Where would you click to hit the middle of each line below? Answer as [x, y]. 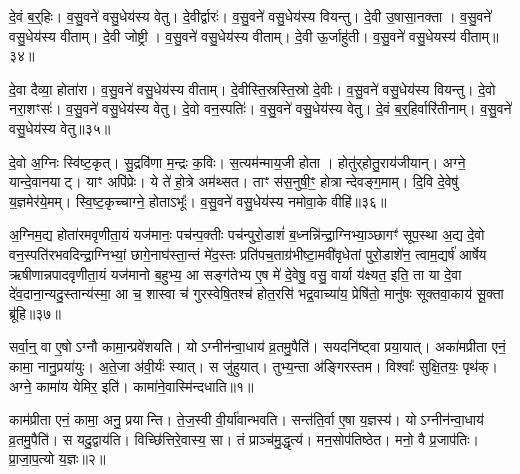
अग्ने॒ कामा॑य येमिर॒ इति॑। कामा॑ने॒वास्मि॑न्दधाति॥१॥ [131, 385]
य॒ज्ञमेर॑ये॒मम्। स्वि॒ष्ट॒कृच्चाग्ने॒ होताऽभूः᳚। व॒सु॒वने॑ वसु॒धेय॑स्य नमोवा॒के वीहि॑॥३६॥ [198, 200]
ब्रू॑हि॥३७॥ [35, 312]
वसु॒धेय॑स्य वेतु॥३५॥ [60, 127]
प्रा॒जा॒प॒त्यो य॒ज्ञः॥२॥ [57, 458]
